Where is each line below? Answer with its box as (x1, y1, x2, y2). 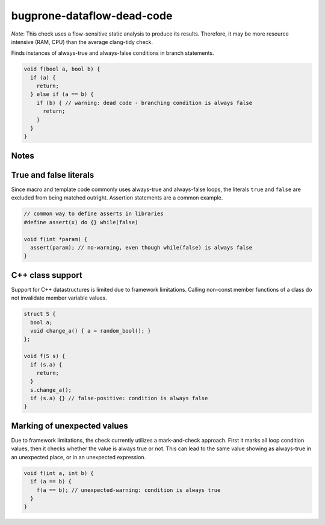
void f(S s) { (23, 353, 66, 360)
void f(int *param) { (23, 236, 88, 242)
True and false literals (11, 169, 94, 180)
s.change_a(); (30, 386, 72, 393)
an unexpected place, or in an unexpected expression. (11, 453, 146, 461)
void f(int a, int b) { (23, 470, 94, 476)
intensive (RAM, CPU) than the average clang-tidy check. (11, 38, 153, 45)
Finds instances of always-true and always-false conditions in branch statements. (11, 49, 214, 57)
